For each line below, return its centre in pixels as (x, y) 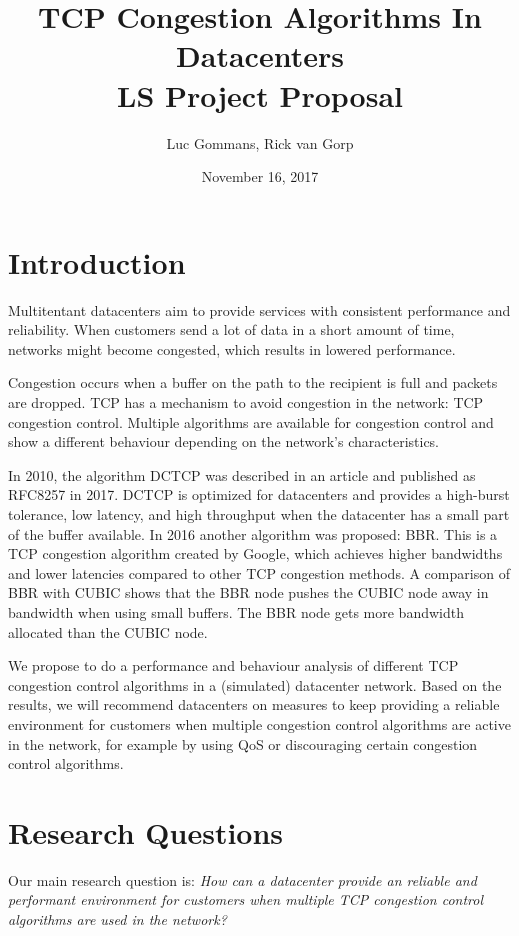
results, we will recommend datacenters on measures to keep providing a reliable (254, 704)
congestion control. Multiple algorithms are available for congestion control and (251, 421)
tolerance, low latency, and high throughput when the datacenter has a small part (259, 513)
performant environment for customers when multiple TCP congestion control (246, 899)
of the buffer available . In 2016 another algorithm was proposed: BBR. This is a (253, 533)
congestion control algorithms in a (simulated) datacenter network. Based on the (255, 684)
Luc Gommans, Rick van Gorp (260, 142)
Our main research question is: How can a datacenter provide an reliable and (242, 879)
